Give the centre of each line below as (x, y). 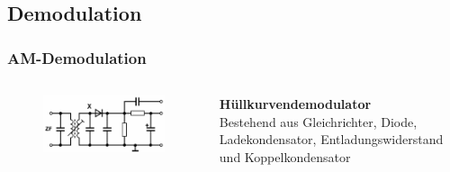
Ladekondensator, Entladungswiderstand (331, 139)
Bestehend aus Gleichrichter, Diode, (318, 121)
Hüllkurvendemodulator (295, 104)
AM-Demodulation (77, 57)
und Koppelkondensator (285, 156)
